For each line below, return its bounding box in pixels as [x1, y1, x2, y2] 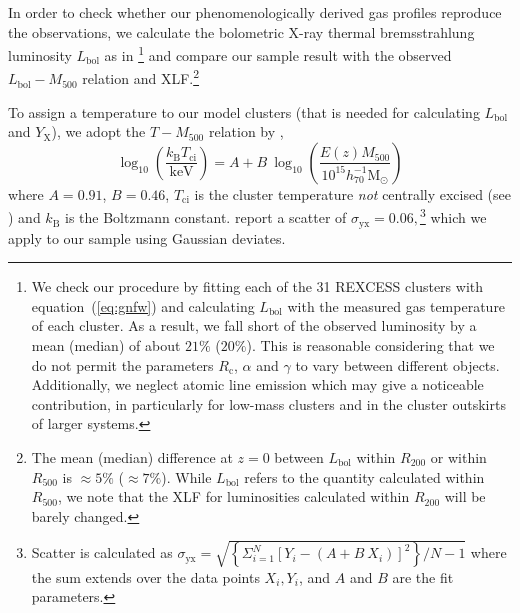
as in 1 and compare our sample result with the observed [104, 42, 452, 65]
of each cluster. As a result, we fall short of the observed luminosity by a [31, 315, 477, 336]
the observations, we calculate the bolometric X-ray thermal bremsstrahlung [8, 21, 475, 42]
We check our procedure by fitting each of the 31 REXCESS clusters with [31, 276, 484, 297]
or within [430, 446, 487, 467]
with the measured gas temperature [287, 295, 506, 316]
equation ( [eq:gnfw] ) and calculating [31, 295, 255, 316]
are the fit [392, 566, 454, 587]
